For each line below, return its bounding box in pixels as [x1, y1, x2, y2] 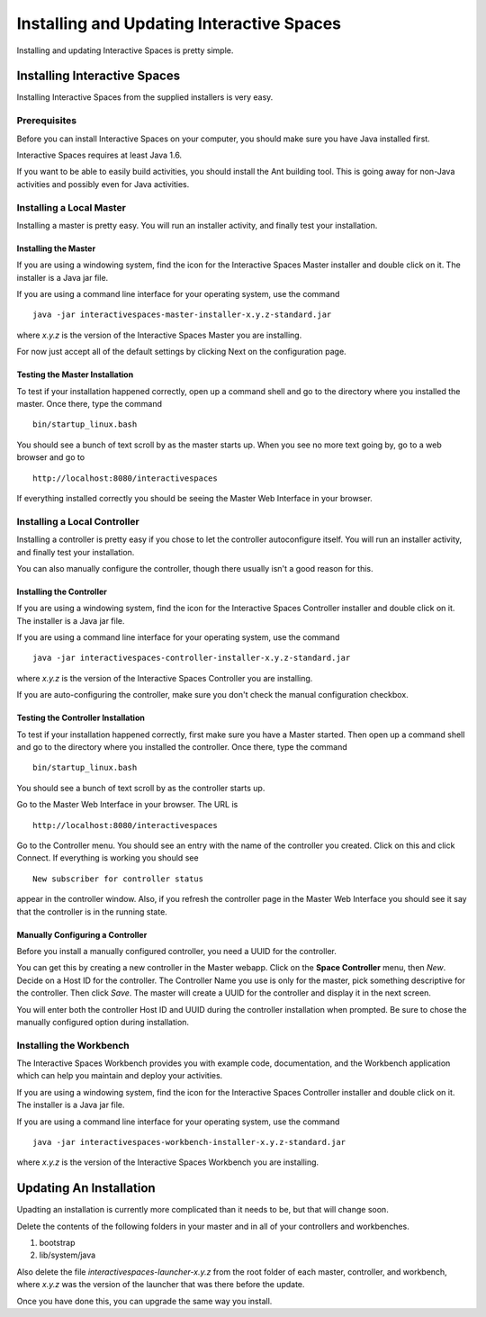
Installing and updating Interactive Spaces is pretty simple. [16, 45, 234, 56]
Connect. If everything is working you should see [16, 852, 199, 863]
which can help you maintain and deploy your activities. [16, 1070, 223, 1081]
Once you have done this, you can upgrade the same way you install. [16, 1295, 273, 1306]
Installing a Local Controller [16, 515, 139, 528]
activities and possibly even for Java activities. [16, 178, 190, 189]
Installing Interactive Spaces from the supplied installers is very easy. [16, 92, 274, 103]
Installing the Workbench [16, 1039, 130, 1051]
